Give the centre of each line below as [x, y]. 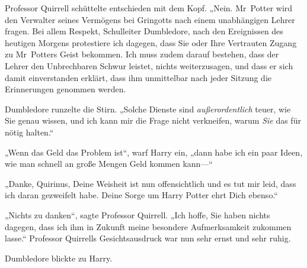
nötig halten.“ [29, 132]
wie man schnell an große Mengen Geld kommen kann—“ [109, 164]
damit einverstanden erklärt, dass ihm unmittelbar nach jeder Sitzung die [138, 77]
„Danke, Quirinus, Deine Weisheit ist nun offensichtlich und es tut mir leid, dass [151, 183]
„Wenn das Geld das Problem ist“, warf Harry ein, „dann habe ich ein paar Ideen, [154, 152]
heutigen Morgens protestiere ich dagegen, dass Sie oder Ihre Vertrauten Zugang [151, 42]
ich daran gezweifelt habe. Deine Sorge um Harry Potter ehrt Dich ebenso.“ [141, 195]
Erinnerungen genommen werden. [65, 89]
